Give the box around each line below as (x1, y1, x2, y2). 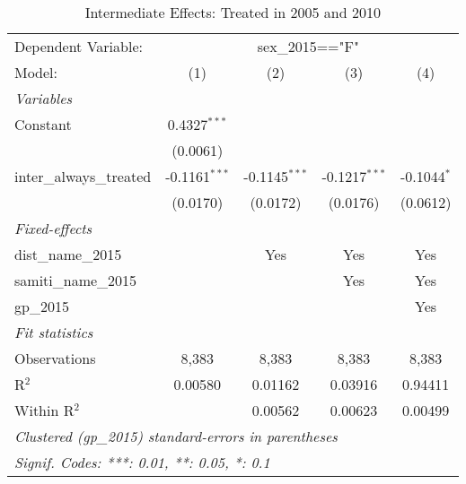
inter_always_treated (14, 166, 152, 186)
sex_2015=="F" (257, 36, 359, 56)
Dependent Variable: (14, 36, 143, 56)
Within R (14, 400, 75, 420)
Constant (14, 114, 72, 134)
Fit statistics (14, 322, 93, 342)
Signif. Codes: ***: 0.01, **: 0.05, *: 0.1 (14, 452, 270, 472)
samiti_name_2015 (14, 270, 137, 290)
